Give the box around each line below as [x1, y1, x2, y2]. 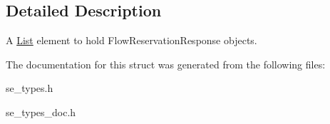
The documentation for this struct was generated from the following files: [6, 56, 326, 71]
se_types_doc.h [6, 104, 76, 119]
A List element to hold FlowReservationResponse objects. [6, 33, 257, 48]
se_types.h [6, 81, 53, 95]
